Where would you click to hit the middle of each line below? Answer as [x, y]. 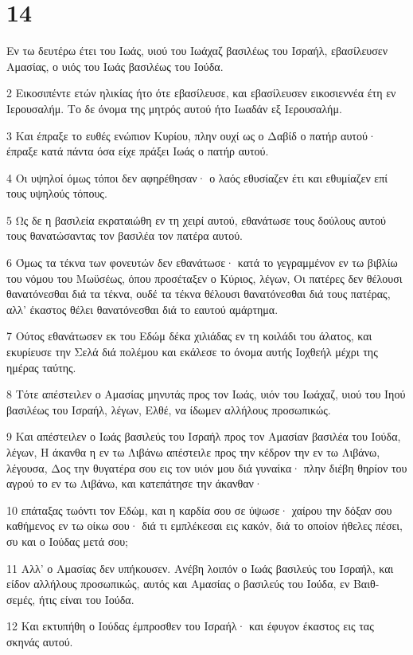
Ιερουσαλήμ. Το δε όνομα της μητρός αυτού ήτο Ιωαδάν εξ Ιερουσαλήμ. [174, 108]
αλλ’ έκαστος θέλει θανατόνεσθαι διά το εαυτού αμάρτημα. [142, 309]
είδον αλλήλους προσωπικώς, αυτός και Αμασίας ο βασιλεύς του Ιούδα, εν [178, 584]
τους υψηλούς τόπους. [57, 193]
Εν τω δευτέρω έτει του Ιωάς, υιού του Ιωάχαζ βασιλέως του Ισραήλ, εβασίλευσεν [197, 51]
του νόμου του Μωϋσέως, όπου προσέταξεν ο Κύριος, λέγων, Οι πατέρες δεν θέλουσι [205, 278]
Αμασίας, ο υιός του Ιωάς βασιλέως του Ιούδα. [115, 66]
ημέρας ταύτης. [41, 367]
